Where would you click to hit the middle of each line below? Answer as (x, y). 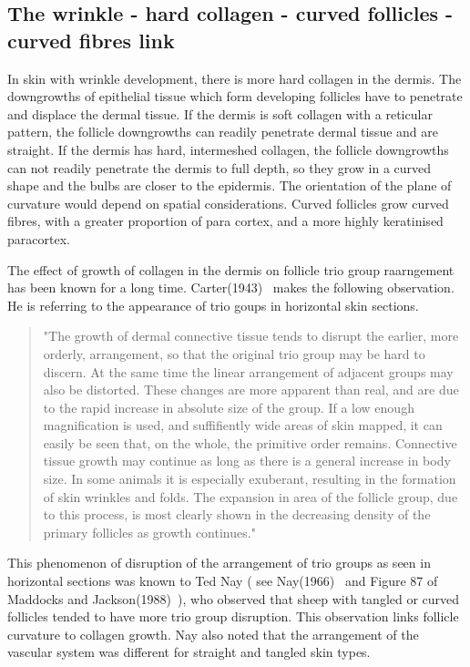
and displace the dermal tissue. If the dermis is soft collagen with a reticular (220, 113)
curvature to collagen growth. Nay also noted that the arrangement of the (213, 634)
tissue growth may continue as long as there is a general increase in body (247, 461)
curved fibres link (91, 40)
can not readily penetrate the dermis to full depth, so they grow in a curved (220, 167)
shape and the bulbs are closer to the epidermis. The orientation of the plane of (230, 185)
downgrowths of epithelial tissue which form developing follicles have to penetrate (235, 96)
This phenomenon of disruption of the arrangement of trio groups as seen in (219, 563)
